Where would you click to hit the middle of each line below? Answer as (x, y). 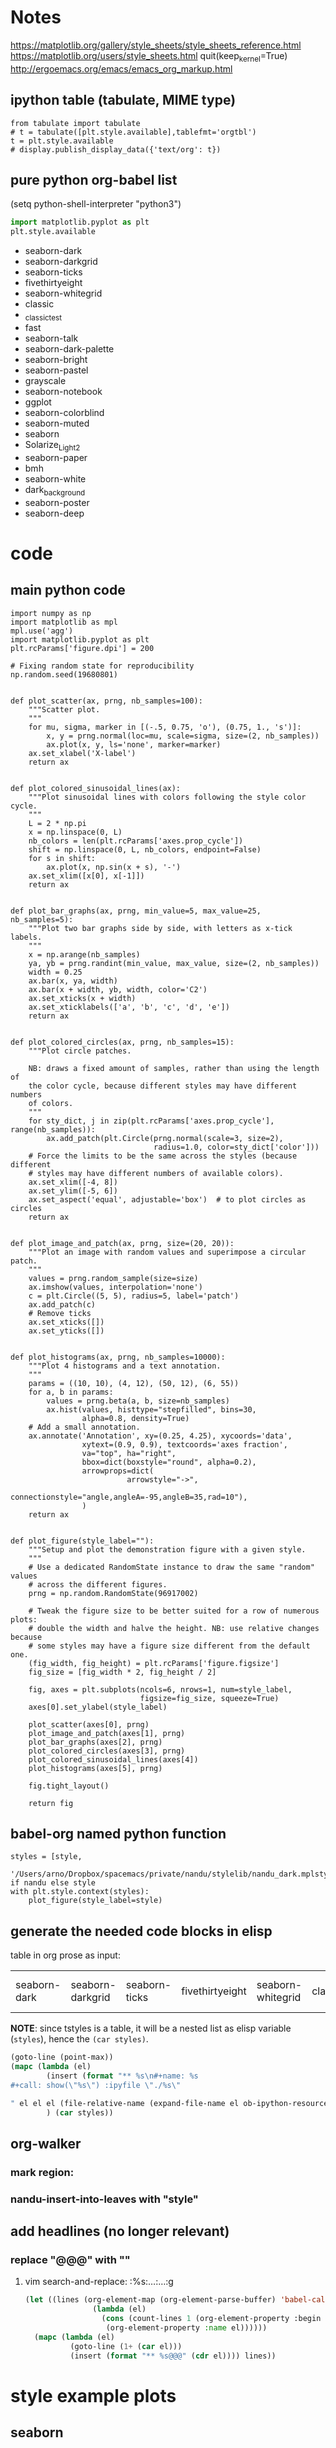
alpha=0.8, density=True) (135, 1418)
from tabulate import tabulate (75, 123)
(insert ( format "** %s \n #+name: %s (122, 2076)
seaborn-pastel (56, 370)
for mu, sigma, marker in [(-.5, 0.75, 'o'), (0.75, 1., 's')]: (165, 727)
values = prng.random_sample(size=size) (113, 1278)
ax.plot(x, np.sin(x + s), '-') (114, 867)
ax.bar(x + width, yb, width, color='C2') (118, 989)
